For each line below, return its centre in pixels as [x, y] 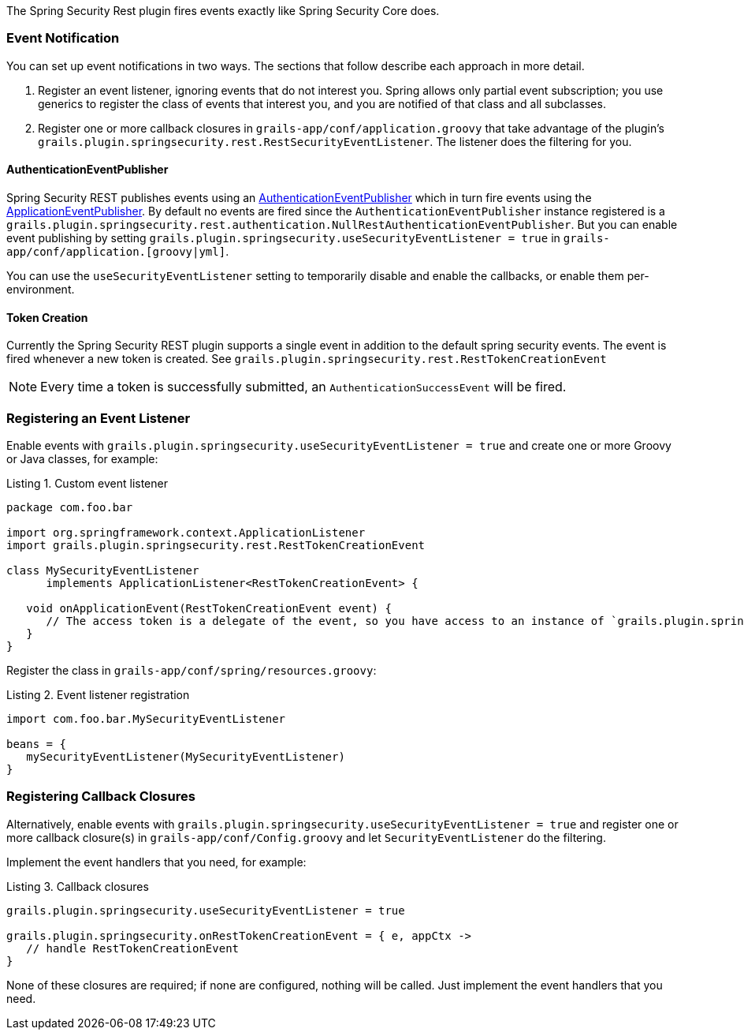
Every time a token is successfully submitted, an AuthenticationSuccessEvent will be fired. [303, 387]
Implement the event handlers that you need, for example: [156, 862]
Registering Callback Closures [101, 797]
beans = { [36, 744]
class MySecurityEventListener [103, 570]
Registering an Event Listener [99, 418]
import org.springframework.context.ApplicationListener [186, 532]
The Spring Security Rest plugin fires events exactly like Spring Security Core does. [223, 11]
